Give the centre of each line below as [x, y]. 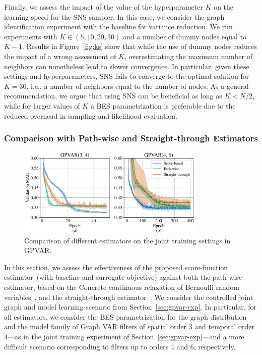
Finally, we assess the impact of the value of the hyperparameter [104, 7]
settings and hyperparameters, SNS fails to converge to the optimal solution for [127, 76]
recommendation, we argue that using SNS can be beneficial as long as [113, 96]
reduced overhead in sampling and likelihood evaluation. [91, 115]
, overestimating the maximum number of [188, 56]
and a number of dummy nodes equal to [185, 36]
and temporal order [224, 326]
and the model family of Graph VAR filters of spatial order [95, 326]
